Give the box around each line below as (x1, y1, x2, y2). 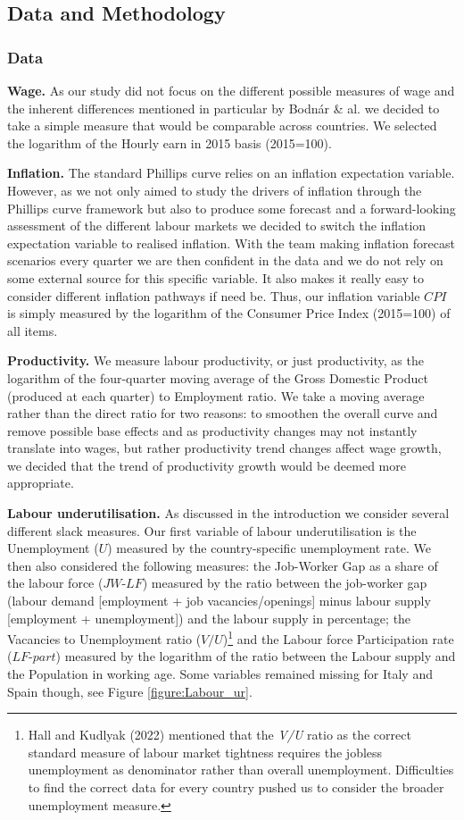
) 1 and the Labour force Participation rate (222, 627, 454, 648)
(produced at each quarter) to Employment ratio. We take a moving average (7, 386, 425, 405)
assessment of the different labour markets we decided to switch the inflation (7, 216, 427, 235)
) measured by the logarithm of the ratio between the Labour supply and (55, 647, 456, 665)
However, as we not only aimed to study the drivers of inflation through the (7, 180, 422, 199)
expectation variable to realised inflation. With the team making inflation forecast (7, 233, 455, 252)
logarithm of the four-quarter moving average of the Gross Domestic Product (7, 368, 428, 387)
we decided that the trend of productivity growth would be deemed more (7, 456, 406, 474)
